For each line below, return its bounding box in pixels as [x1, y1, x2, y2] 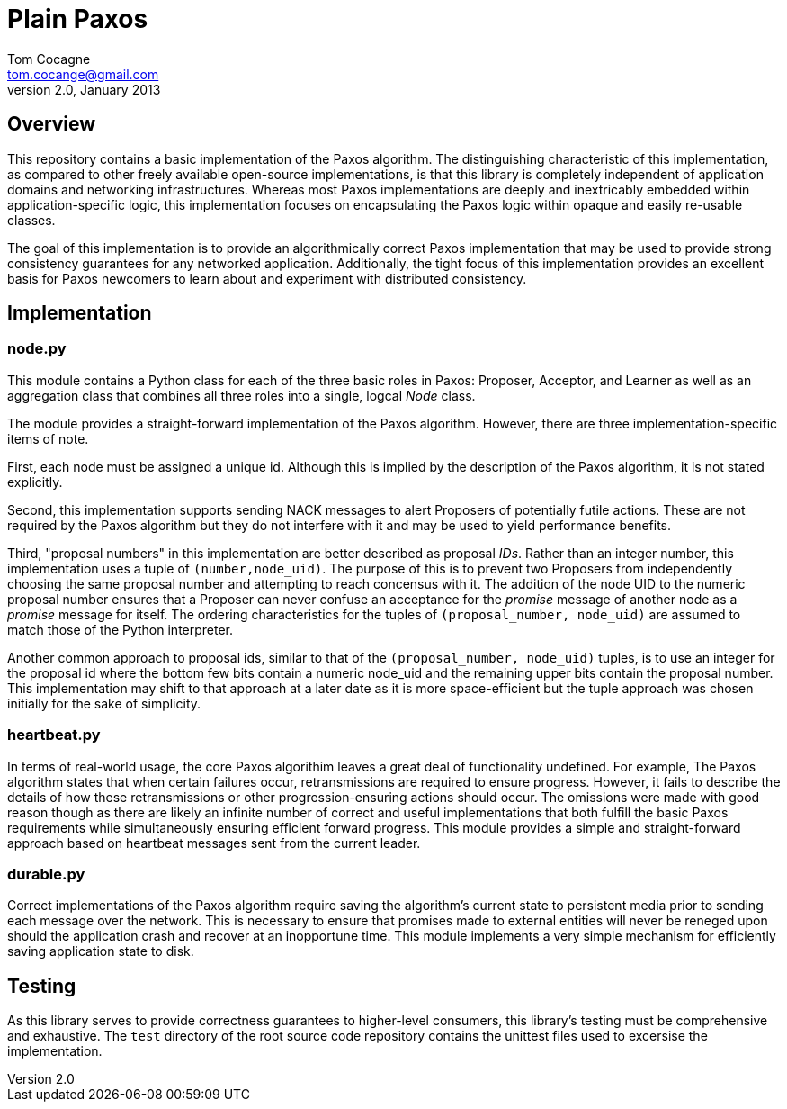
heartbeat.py [7, 726, 101, 744]
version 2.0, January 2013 [7, 81, 161, 97]
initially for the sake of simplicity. [7, 695, 201, 711]
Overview [7, 113, 96, 136]
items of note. [7, 430, 89, 446]
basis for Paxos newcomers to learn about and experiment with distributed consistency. [7, 270, 527, 286]
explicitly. [7, 473, 63, 490]
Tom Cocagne [7, 50, 91, 67]
